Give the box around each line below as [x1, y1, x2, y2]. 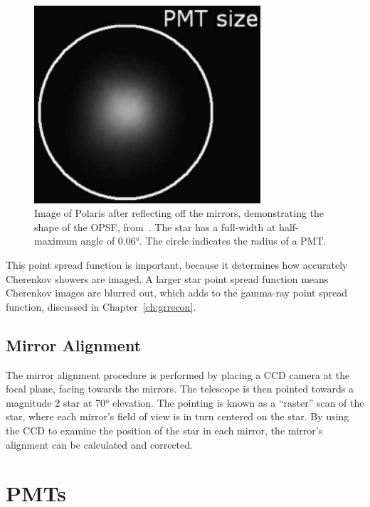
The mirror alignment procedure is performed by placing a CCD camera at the [6, 367, 350, 382]
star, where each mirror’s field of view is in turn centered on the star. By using [6, 409, 349, 424]
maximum [34, 233, 78, 248]
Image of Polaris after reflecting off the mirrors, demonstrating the [34, 206, 324, 220]
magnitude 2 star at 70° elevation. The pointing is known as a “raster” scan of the [6, 395, 364, 410]
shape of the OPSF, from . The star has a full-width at [34, 219, 276, 234]
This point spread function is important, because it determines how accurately [6, 257, 348, 272]
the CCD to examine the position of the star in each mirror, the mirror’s [6, 422, 323, 437]
